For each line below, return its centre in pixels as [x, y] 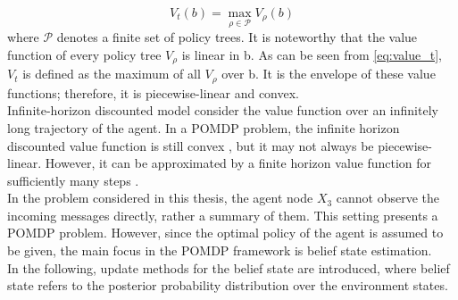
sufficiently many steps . [73, 180]
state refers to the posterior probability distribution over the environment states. [228, 285]
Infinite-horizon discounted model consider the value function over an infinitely [223, 110]
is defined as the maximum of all [112, 74]
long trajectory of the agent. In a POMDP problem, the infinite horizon [204, 127]
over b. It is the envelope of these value [329, 74]
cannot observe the [388, 198]
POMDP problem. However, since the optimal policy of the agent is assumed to [225, 233]
